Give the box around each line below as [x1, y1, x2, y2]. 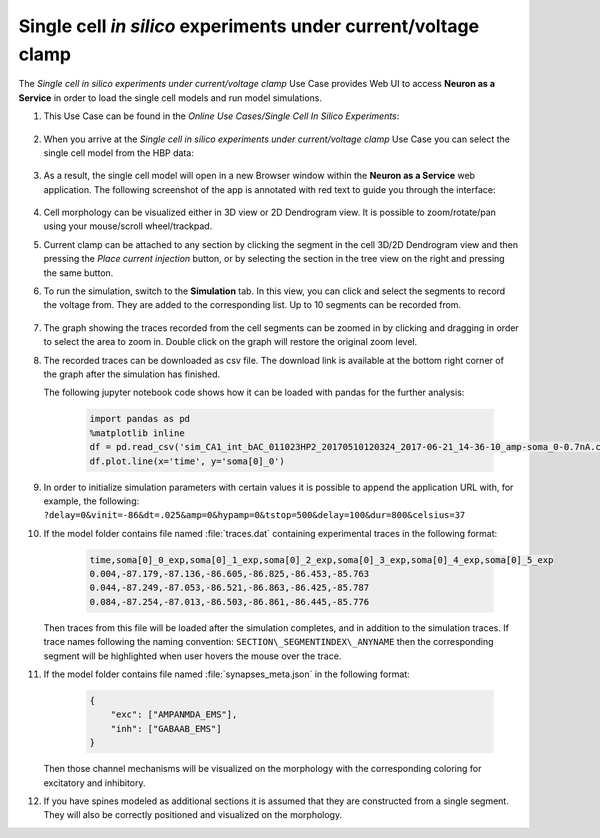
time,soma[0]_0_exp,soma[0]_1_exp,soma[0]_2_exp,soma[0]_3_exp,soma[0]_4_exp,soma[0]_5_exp [89, 554, 554, 565]
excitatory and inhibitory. [43, 776, 146, 789]
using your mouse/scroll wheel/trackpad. [43, 220, 213, 232]
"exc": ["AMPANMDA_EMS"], [110, 709, 238, 720]
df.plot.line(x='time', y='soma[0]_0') [89, 455, 285, 467]
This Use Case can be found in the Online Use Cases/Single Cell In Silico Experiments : [43, 110, 400, 122]
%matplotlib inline [89, 427, 185, 439]
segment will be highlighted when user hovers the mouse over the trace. [43, 650, 342, 662]
